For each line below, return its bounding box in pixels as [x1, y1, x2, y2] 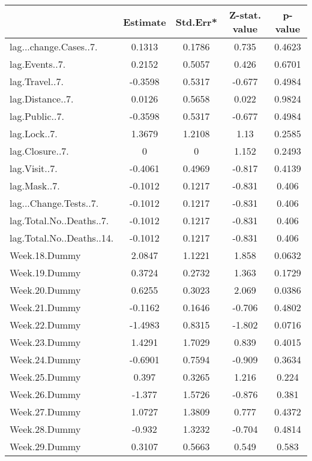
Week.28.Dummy [10, 422, 81, 436]
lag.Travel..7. [10, 74, 64, 88]
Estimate [123, 14, 166, 29]
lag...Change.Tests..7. [10, 196, 99, 210]
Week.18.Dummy [10, 248, 81, 262]
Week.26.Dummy [10, 387, 81, 401]
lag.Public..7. [10, 109, 64, 123]
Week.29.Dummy [10, 439, 81, 453]
